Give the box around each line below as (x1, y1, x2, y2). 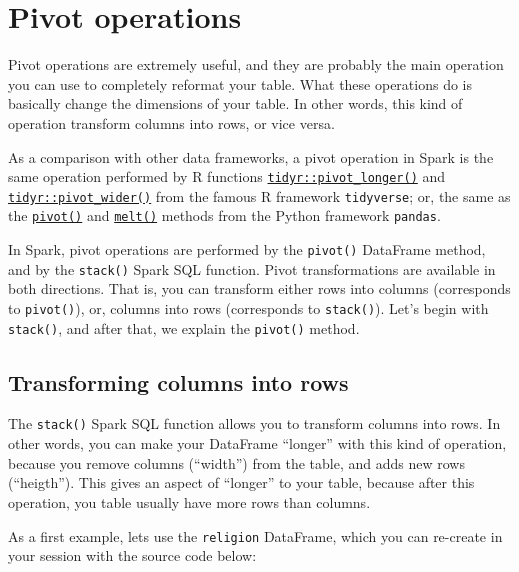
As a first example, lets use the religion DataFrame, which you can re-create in (8, 525, 503, 546)
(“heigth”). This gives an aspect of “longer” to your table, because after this (8, 472, 475, 493)
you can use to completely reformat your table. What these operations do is (8, 73, 473, 94)
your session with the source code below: (8, 545, 257, 566)
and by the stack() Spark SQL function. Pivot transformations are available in (8, 258, 496, 279)
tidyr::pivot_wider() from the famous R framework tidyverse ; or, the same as (8, 185, 511, 206)
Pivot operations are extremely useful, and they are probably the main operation (8, 54, 504, 75)
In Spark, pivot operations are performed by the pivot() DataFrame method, (8, 239, 486, 260)
